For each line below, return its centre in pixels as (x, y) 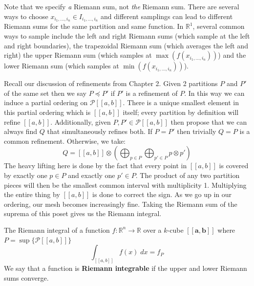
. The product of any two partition (188, 175)
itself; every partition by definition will (181, 112)
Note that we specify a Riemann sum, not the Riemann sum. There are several (122, 6)
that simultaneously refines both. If (100, 131)
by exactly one (26, 175)
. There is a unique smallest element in (181, 102)
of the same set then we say (45, 93)
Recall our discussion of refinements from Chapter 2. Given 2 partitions (111, 83)
